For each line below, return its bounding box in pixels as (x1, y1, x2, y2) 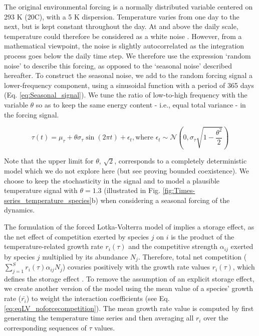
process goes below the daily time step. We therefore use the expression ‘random (4, 50, 251, 60)
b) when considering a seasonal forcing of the (91, 194, 230, 205)
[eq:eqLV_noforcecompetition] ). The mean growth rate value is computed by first (4, 302, 254, 313)
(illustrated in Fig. (104, 185, 160, 195)
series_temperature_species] (4, 194, 92, 205)
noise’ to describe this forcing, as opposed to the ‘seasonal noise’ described (4, 60, 232, 70)
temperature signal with (4, 185, 78, 195)
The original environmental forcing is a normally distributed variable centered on (4, 1, 253, 11)
